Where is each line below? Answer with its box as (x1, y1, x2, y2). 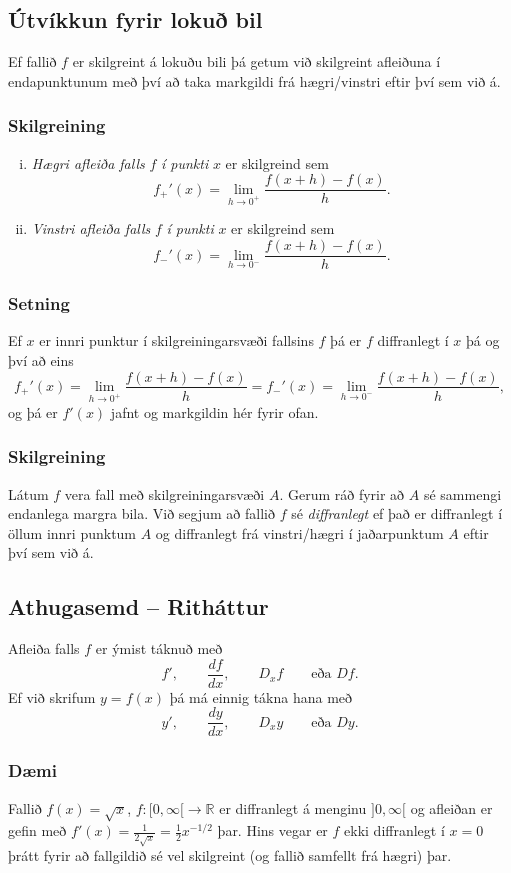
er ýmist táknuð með (95, 638, 223, 659)
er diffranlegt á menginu (219, 797, 367, 818)
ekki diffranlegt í (344, 820, 445, 841)
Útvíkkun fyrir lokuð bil (8, 4, 263, 35)
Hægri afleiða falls (31, 152, 145, 173)
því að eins (8, 349, 74, 370)
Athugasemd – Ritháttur (8, 591, 269, 622)
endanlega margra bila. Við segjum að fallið (8, 503, 275, 524)
